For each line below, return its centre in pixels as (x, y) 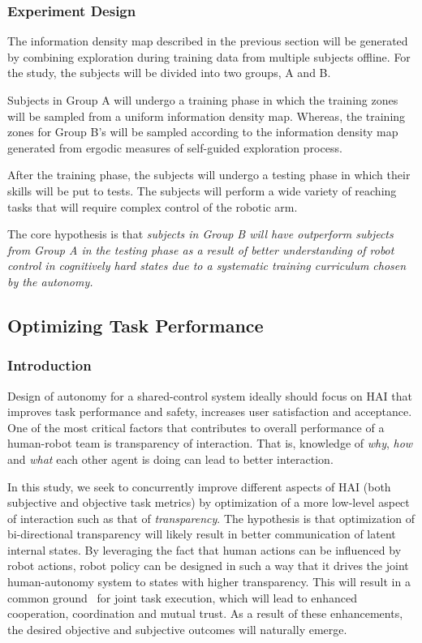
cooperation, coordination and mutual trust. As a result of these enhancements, (205, 613)
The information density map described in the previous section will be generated (208, 41)
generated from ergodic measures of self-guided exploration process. (175, 147)
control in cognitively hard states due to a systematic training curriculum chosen (207, 266)
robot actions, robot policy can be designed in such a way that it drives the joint (208, 566)
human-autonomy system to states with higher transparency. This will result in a (209, 582)
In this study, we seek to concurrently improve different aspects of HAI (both (199, 486)
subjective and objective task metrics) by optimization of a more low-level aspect (209, 502)
